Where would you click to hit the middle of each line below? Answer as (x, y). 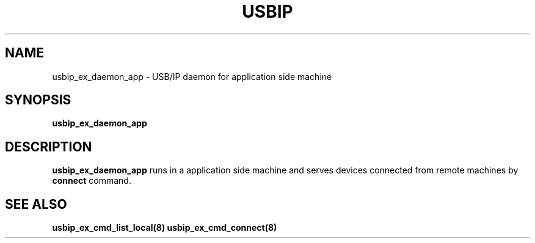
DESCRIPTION (49, 147)
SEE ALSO (36, 204)
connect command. (92, 181)
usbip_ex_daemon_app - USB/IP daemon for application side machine (192, 76)
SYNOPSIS (38, 100)
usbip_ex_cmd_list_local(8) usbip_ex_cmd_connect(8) (165, 228)
